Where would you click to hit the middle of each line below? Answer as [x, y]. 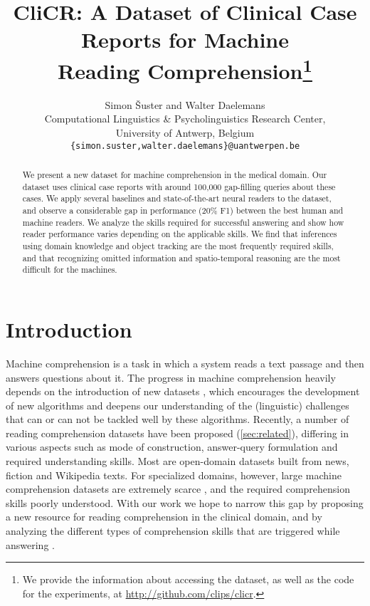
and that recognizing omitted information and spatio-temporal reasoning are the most [181, 257]
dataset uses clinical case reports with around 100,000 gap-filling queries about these [179, 186]
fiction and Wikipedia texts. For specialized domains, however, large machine [174, 475]
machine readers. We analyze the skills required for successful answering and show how [183, 222]
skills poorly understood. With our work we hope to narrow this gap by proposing [185, 502]
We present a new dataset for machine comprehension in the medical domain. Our [175, 175]
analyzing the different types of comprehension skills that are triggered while [173, 531]
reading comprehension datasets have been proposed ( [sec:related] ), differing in [178, 433]
